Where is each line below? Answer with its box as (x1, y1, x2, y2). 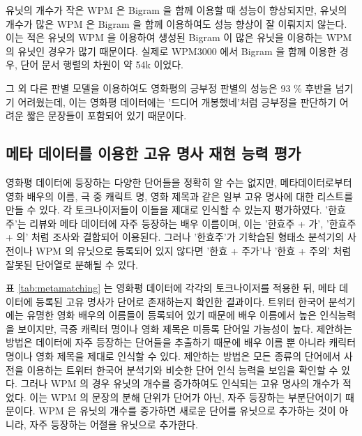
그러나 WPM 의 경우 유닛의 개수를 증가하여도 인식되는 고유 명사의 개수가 (20, 376, 340, 391)
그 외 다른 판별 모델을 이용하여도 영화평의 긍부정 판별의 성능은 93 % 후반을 (6, 80, 333, 95)
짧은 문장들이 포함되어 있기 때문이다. (27, 108, 187, 123)
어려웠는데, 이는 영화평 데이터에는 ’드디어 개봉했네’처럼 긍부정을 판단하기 (17, 94, 337, 109)
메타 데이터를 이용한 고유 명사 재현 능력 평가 (6, 142, 301, 164)
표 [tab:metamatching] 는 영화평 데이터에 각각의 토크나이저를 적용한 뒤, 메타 (6, 280, 336, 295)
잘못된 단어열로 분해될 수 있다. (6, 257, 138, 271)
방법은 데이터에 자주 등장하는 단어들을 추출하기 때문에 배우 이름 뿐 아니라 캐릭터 (6, 335, 356, 349)
